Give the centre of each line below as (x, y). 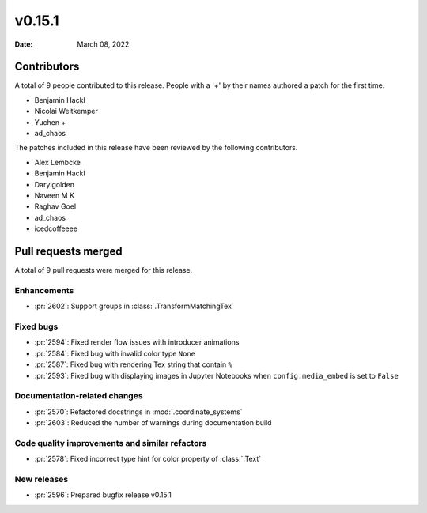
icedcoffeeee (56, 228)
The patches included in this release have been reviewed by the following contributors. (156, 148)
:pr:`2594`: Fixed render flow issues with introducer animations (137, 342)
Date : (24, 44)
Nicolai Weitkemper (66, 111)
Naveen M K (55, 195)
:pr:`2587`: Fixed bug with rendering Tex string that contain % (134, 364)
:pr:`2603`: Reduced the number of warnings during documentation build (153, 423)
